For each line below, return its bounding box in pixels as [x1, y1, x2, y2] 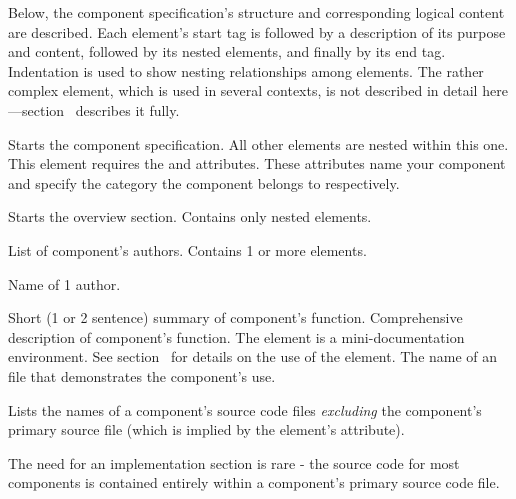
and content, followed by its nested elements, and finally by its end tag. [8, 41, 446, 62]
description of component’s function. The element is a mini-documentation [8, 326, 465, 347]
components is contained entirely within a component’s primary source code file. [8, 472, 500, 493]
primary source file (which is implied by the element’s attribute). [8, 419, 405, 440]
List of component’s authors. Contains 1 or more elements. [8, 239, 367, 260]
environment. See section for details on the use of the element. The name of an [8, 346, 498, 367]
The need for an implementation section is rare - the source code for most [8, 452, 460, 473]
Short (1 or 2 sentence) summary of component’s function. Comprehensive [8, 307, 463, 328]
